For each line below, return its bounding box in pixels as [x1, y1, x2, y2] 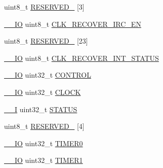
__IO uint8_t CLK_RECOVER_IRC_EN [4, 18, 141, 29]
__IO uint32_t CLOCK [4, 86, 81, 97]
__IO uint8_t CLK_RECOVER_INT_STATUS [4, 52, 159, 63]
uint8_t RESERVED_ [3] [4, 2, 85, 12]
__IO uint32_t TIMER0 [4, 138, 83, 148]
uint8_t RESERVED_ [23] [4, 36, 88, 46]
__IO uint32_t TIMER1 [4, 155, 83, 165]
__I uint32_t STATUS [4, 104, 77, 114]
